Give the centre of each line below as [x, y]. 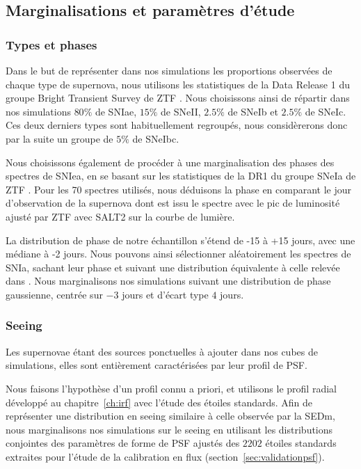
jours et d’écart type [165, 294]
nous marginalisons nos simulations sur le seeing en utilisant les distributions [169, 429]
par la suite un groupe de [59, 138]
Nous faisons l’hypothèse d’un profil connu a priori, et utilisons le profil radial [171, 388]
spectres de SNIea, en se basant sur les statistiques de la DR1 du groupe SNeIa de [181, 176]
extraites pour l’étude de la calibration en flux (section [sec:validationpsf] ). [165, 456]
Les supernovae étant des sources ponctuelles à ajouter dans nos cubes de [162, 351]
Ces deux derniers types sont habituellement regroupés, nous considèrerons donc [177, 125]
